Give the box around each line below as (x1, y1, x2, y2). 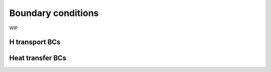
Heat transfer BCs (9, 54, 67, 62)
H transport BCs (9, 38, 61, 46)
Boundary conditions (9, 7, 99, 18)
